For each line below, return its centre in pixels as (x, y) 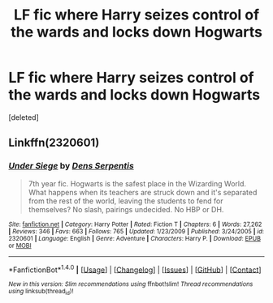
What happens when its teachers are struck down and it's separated (143, 192)
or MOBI (20, 245)
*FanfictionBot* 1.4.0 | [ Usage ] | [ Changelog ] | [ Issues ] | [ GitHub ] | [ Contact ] (135, 269)
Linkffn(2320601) (54, 143)
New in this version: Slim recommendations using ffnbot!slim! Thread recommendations (131, 284)
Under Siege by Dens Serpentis (71, 166)
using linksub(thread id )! (41, 292)
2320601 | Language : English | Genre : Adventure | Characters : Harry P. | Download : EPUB (135, 238)
